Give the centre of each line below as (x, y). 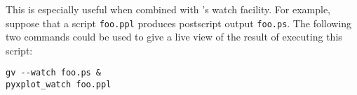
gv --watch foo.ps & (54, 73)
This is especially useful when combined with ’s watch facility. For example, (168, 9)
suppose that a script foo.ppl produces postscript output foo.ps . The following (179, 23)
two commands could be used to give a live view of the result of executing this (174, 37)
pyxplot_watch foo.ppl (59, 85)
